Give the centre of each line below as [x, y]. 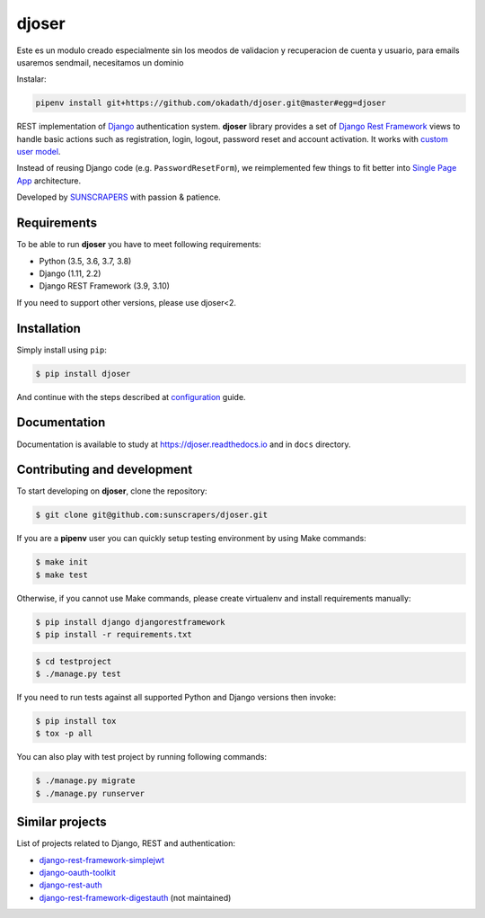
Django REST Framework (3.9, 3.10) [105, 286]
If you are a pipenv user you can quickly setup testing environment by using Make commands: [192, 539]
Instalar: [31, 79]
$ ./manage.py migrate [85, 781]
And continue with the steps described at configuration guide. [131, 397]
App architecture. [49, 181]
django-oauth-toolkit [77, 873]
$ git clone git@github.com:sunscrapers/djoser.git [152, 515]
